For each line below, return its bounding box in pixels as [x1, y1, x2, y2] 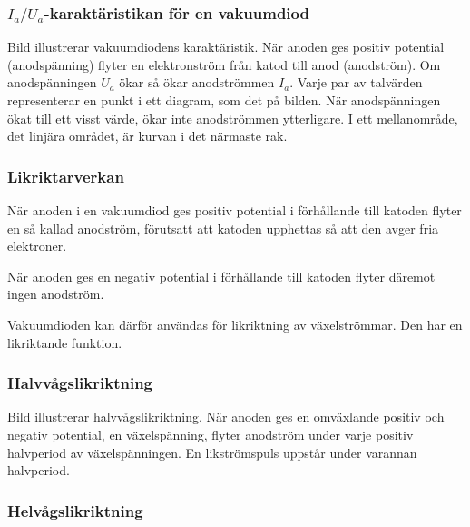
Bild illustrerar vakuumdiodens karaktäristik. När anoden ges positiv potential [7, 37, 445, 56]
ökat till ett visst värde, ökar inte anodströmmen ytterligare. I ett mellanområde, [7, 108, 458, 127]
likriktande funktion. [7, 333, 122, 352]
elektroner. [7, 236, 67, 255]
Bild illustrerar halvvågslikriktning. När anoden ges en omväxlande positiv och [7, 407, 445, 426]
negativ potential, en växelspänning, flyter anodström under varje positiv [7, 425, 414, 444]
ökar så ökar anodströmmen [119, 73, 275, 92]
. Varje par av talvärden [289, 73, 423, 92]
